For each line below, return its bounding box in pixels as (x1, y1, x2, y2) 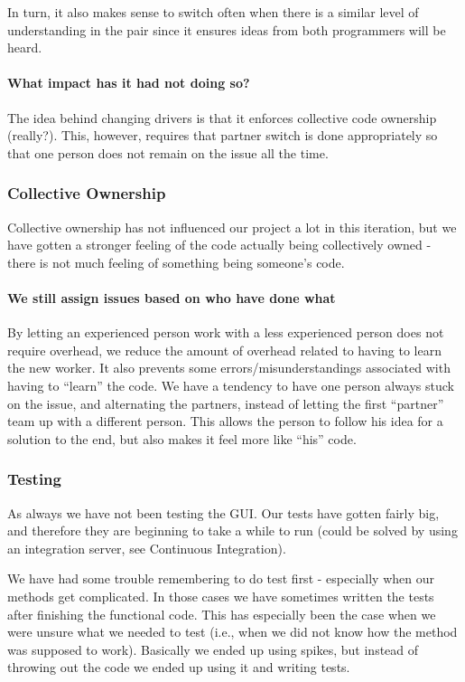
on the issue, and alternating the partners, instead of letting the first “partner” (7, 393, 444, 412)
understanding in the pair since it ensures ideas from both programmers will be (7, 20, 446, 39)
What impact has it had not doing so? (7, 73, 250, 92)
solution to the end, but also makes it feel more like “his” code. (7, 429, 357, 448)
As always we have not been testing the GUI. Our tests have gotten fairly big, (7, 503, 440, 522)
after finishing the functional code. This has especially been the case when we (7, 604, 436, 623)
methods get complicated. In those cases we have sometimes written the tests (7, 586, 434, 605)
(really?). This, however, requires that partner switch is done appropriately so (7, 126, 438, 145)
